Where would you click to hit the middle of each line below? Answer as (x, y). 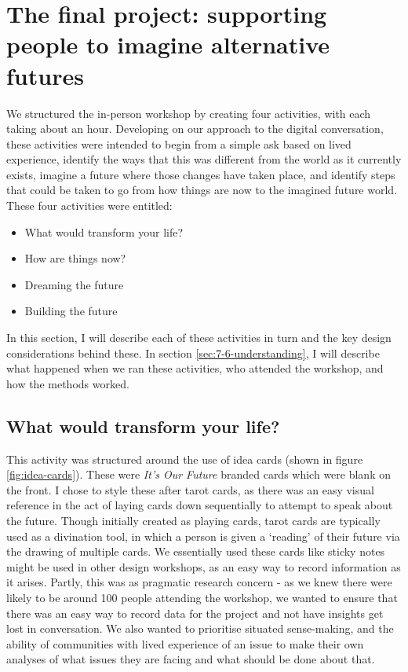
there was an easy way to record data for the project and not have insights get (195, 613)
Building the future (71, 311)
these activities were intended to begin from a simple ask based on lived (179, 143)
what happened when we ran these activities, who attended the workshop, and (195, 368)
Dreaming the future (74, 284)
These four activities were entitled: (89, 206)
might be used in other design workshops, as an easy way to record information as (204, 566)
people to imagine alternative (168, 44)
